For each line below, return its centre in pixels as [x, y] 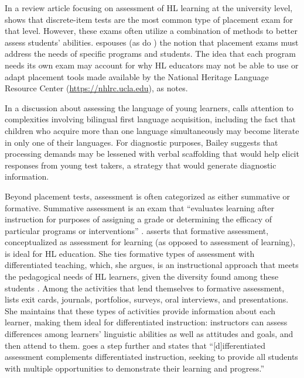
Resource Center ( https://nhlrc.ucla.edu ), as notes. [96, 88]
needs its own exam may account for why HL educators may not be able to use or [152, 65]
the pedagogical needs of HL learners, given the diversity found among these [142, 276]
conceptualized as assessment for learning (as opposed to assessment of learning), [150, 242]
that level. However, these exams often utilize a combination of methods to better [151, 31]
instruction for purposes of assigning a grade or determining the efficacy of [139, 219]
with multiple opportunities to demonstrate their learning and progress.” [135, 368]
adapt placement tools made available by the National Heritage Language [137, 76]
